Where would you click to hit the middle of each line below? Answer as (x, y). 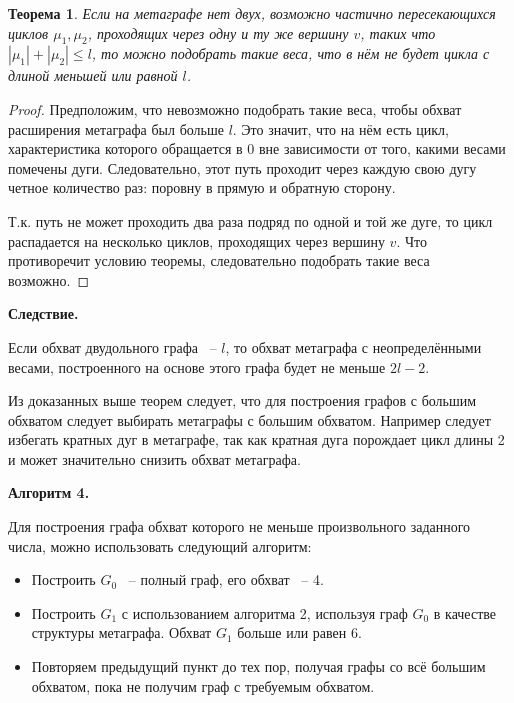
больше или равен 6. (299, 632)
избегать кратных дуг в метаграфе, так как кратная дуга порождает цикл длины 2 (256, 439)
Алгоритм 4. (49, 492)
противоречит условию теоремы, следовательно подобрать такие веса (219, 260)
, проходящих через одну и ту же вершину (218, 32)
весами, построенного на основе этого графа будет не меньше (197, 366)
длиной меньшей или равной (93, 75)
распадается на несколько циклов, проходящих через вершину (196, 240)
